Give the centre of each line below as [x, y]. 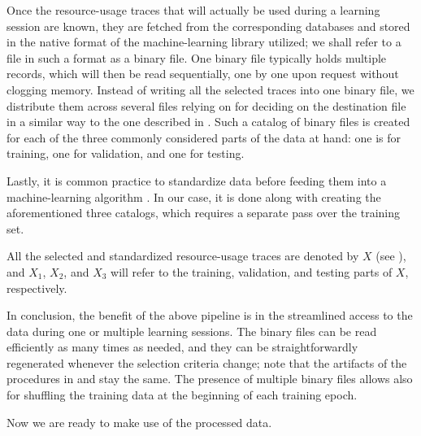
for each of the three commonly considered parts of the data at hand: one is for [204, 137]
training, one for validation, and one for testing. [126, 153]
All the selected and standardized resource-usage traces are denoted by [183, 256]
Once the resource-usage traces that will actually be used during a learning [193, 10]
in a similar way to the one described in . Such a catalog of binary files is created [208, 122]
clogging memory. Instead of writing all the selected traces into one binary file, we [210, 89]
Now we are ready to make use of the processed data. [139, 422]
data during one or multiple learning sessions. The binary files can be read [192, 331]
